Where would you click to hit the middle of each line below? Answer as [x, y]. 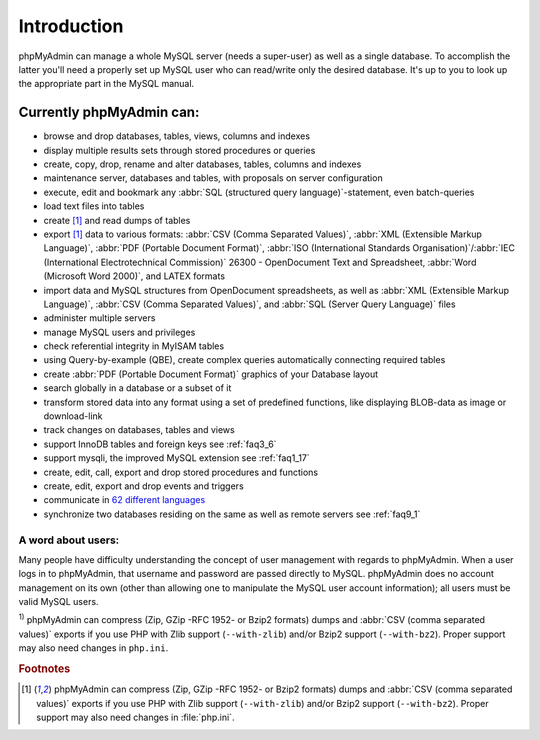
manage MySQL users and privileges [119, 332]
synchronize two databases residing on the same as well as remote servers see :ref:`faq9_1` [232, 514]
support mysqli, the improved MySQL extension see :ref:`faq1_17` [176, 458]
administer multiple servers [99, 318]
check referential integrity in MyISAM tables [134, 346]
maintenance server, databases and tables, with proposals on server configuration [213, 178]
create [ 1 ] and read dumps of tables [117, 220]
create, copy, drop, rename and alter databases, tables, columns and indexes [202, 164]
